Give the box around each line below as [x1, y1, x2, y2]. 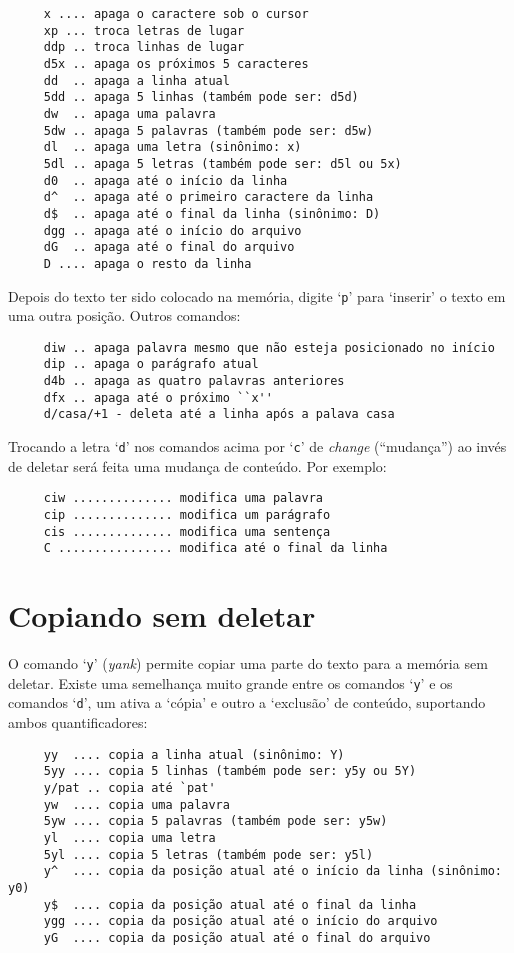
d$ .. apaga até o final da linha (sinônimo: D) [43, 206, 381, 221]
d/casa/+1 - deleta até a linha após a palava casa [43, 407, 395, 422]
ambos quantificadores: [8, 712, 148, 732]
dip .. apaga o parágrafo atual [43, 357, 259, 372]
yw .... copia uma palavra [43, 797, 230, 812]
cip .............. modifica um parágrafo [43, 507, 331, 522]
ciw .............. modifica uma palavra [43, 491, 323, 506]
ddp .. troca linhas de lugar [43, 40, 245, 55]
